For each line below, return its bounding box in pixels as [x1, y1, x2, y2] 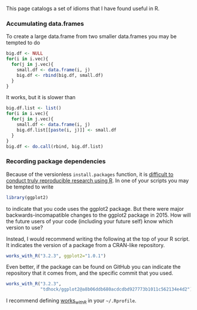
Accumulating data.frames [6, 19, 84, 28]
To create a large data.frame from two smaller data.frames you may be [6, 33, 177, 40]
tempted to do [6, 39, 40, 46]
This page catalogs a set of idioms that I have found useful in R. [6, 5, 160, 12]
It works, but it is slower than [6, 94, 76, 101]
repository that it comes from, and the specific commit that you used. [6, 269, 174, 277]
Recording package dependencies [6, 157, 106, 166]
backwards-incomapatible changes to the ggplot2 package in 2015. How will [6, 211, 191, 218]
